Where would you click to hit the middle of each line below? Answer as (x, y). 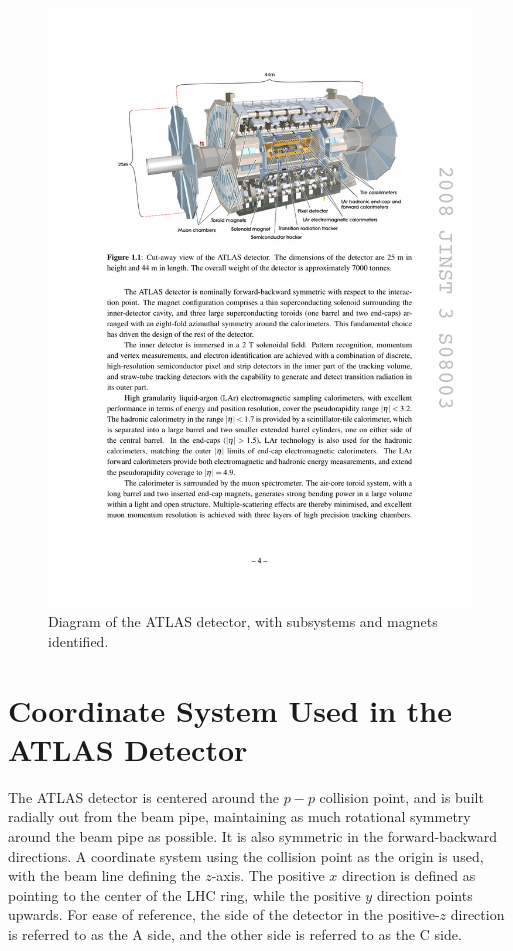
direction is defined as (408, 875)
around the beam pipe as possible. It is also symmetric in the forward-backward (253, 835)
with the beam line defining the (104, 875)
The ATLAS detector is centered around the (144, 796)
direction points (424, 894)
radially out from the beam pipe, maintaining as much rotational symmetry (239, 816)
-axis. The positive (268, 875)
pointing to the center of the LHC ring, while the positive (184, 894)
